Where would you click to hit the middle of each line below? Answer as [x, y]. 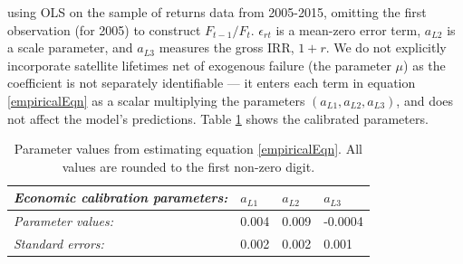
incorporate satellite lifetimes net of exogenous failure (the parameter [199, 65]
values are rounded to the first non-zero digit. [188, 166]
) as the [424, 65]
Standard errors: [59, 244]
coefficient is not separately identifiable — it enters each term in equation [212, 83]
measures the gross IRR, [227, 47]
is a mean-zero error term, [348, 29]
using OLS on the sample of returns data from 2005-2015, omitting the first [217, 12]
